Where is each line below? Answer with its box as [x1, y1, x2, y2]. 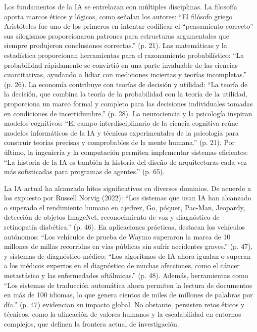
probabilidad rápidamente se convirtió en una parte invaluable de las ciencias [4, 59, 238, 70]
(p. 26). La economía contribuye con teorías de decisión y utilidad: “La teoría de [4, 79, 248, 89]
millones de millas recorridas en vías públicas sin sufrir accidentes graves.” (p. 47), [4, 241, 253, 251]
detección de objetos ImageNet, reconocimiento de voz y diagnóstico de [4, 212, 220, 222]
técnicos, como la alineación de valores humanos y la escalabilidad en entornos [4, 309, 241, 319]
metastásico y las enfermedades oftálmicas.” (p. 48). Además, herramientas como [4, 270, 248, 281]
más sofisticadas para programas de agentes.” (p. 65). [4, 166, 165, 177]
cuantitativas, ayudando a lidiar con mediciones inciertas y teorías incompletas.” [4, 69, 247, 80]
